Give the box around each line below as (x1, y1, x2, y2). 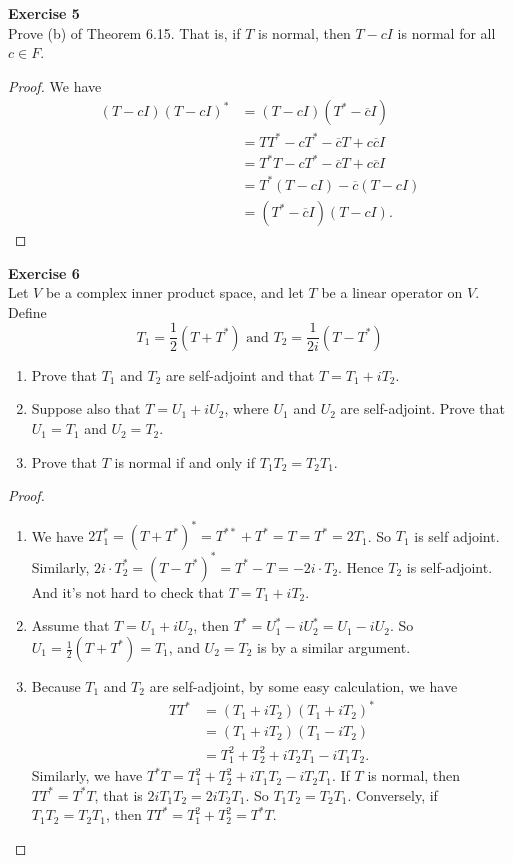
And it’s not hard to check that (31, 581, 225, 602)
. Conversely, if (347, 784, 438, 805)
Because (31, 676, 81, 697)
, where (224, 398, 269, 419)
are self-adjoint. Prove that (340, 398, 506, 419)
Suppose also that (31, 398, 141, 419)
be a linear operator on (321, 282, 463, 303)
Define (8, 301, 47, 322)
